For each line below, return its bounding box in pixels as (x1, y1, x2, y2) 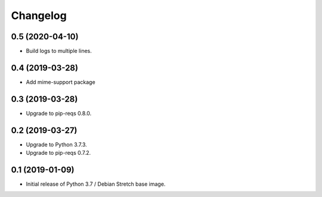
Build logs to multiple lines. (26, 48, 92, 55)
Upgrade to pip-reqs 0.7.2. (26, 149, 91, 157)
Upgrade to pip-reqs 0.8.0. (26, 110, 92, 117)
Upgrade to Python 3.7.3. (26, 140, 87, 148)
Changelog (11, 9, 67, 22)
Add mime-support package (26, 78, 95, 86)
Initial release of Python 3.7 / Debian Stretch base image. (26, 180, 166, 187)
